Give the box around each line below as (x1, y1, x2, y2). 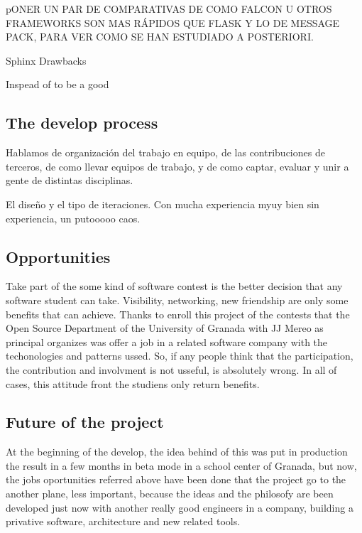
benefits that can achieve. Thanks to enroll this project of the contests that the (6, 306, 350, 321)
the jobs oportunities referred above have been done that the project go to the (6, 472, 346, 487)
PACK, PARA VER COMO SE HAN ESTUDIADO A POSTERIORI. (6, 29, 314, 44)
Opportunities (6, 245, 111, 267)
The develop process (6, 112, 158, 134)
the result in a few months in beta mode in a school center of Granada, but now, (6, 458, 357, 473)
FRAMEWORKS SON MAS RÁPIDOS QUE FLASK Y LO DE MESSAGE (6, 15, 340, 30)
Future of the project (6, 411, 164, 433)
